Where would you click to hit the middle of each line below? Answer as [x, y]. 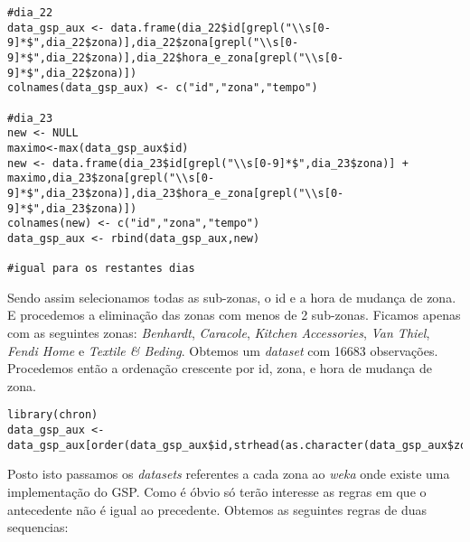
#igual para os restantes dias [101, 269]
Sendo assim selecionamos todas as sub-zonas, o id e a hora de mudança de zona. [232, 297]
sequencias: [38, 527]
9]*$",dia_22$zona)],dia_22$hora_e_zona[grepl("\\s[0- [176, 57]
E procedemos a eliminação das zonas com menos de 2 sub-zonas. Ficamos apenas [234, 315]
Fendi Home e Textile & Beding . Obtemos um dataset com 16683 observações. [223, 350]
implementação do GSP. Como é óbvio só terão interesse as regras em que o [217, 491]
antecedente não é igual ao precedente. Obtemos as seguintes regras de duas [217, 509]
